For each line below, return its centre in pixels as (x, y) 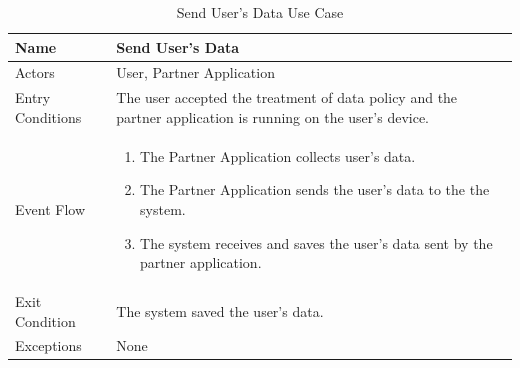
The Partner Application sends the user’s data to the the (315, 189)
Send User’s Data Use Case (260, 12)
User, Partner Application (195, 72)
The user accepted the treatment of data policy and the (287, 97)
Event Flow (50, 208)
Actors (35, 72)
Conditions (48, 116)
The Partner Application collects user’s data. (278, 155)
